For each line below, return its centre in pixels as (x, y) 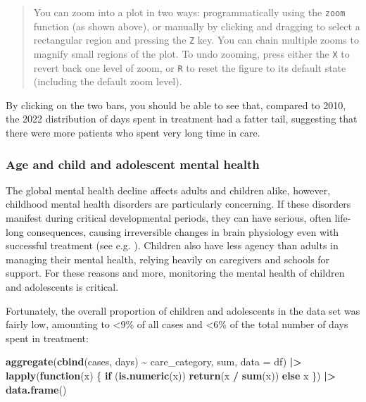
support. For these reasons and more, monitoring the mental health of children (175, 273)
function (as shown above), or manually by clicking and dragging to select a (197, 26)
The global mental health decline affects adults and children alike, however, (168, 190)
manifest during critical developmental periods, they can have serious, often (169, 218)
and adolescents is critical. (62, 286)
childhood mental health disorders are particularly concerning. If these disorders (178, 204)
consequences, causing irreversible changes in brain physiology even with (183, 231)
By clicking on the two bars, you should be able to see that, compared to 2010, (176, 105)
